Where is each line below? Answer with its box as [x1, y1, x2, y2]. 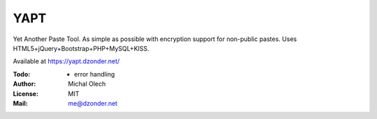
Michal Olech [68, 80, 106, 88]
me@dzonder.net [68, 99, 118, 107]
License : [13, 89, 38, 97]
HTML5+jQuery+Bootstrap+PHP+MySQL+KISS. [13, 44, 149, 52]
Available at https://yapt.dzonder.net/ [13, 57, 120, 65]
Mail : [13, 99, 28, 107]
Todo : [13, 70, 31, 78]
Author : [13, 80, 36, 88]
